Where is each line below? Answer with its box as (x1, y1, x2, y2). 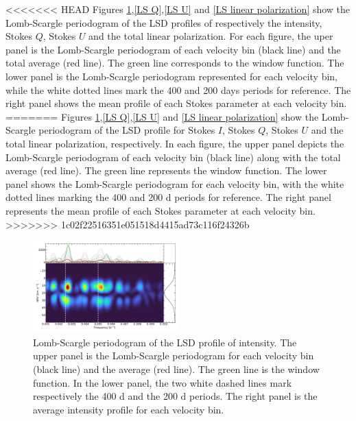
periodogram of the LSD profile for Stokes (38, 123, 215, 137)
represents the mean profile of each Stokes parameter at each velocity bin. (5, 203, 316, 217)
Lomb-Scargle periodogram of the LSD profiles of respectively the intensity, (5, 15, 322, 29)
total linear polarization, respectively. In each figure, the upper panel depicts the (5, 136, 344, 150)
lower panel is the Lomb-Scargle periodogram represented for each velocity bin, (5, 69, 337, 83)
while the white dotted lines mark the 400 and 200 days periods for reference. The (5, 82, 351, 97)
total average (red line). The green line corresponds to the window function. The (5, 56, 344, 70)
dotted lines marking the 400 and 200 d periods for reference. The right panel (5, 190, 331, 204)
